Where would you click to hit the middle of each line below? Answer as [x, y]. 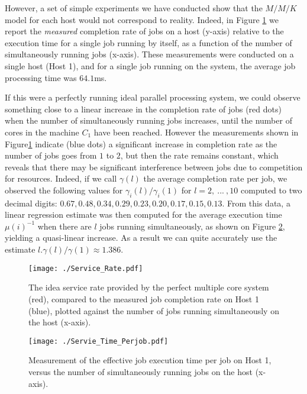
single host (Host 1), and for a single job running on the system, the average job [150, 65]
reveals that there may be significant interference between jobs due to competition [154, 167]
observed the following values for [64, 190]
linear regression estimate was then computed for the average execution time [143, 214]
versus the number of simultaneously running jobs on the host [140, 371]
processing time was [41, 77]
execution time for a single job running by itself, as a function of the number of [148, 42]
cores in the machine [42, 132]
